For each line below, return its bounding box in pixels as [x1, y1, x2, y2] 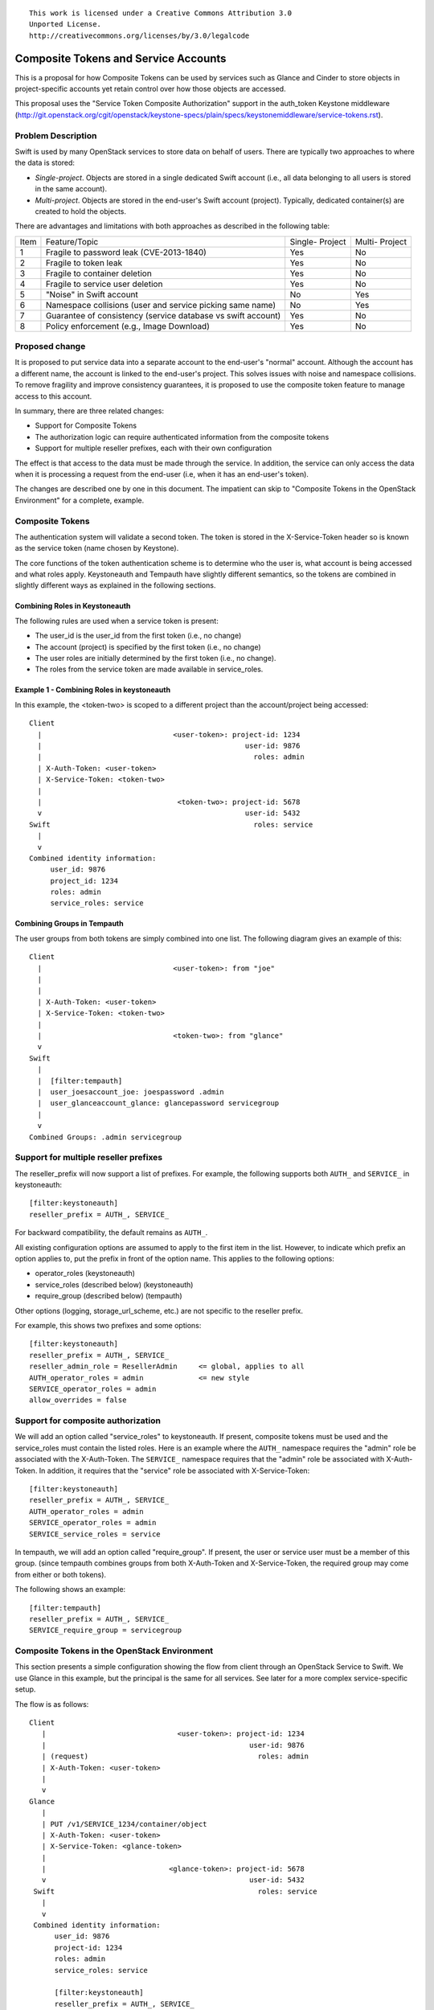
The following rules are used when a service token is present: [14, 616, 219, 626]
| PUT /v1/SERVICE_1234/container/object [41, 1819, 208, 1828]
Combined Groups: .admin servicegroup [29, 1132, 182, 1142]
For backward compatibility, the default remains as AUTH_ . [14, 1228, 208, 1237]
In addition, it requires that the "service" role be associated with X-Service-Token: [39, 1466, 310, 1475]
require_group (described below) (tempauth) [35, 1291, 182, 1301]
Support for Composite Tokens [35, 420, 137, 430]
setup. [14, 1684, 36, 1694]
